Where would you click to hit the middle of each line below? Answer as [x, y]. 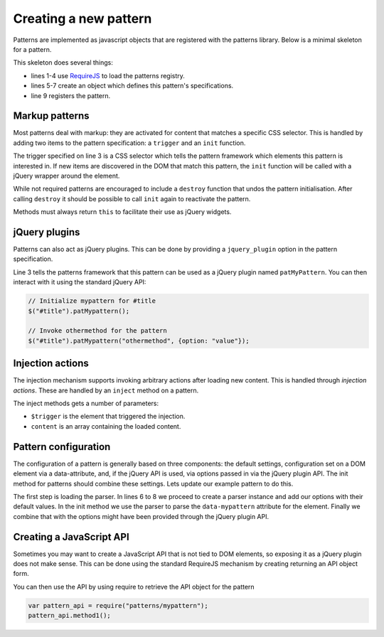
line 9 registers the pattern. [71, 95]
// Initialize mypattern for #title [92, 301]
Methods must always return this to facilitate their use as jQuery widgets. [122, 212]
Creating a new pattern [82, 18]
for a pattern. [32, 49]
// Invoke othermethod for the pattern [97, 331]
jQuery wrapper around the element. [66, 176]
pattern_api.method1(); [70, 616]
